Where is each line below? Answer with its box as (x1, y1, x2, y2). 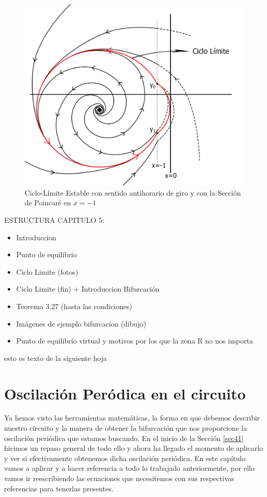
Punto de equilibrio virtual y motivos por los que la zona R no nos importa (16, 335, 253, 346)
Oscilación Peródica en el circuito (4, 383, 246, 404)
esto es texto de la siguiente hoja (4, 352, 107, 363)
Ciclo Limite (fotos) (16, 266, 79, 277)
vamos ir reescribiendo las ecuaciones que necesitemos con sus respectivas (4, 473, 235, 483)
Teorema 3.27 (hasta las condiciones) (16, 300, 132, 311)
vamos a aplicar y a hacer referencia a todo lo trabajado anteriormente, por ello (4, 463, 255, 473)
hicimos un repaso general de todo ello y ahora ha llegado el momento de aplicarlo (4, 443, 263, 453)
